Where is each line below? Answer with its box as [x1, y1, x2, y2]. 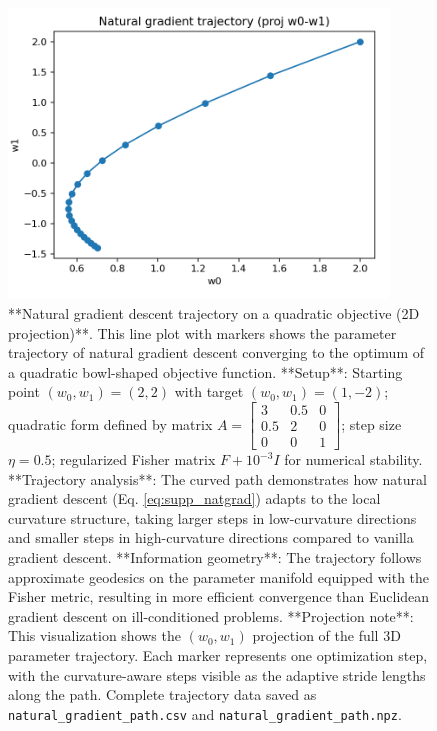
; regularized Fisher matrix [51, 449, 216, 470]
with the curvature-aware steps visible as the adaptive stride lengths [8, 664, 426, 685]
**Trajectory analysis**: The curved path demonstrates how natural [8, 468, 427, 489]
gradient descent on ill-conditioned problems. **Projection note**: [8, 605, 414, 626]
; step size [341, 413, 402, 434]
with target [174, 381, 244, 402]
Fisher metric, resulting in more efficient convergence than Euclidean [8, 586, 430, 607]
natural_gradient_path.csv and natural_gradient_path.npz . [8, 703, 402, 724]
